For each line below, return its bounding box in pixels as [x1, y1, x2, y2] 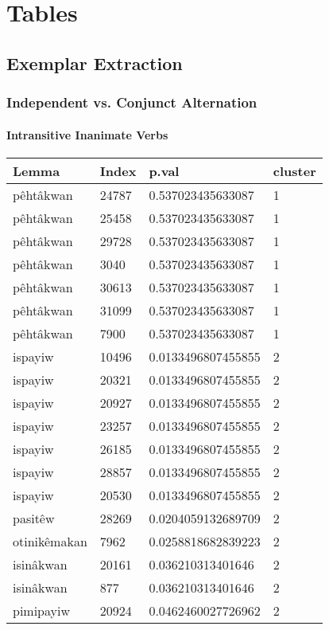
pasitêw [13, 508, 55, 527]
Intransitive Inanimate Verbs [6, 126, 168, 143]
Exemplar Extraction [6, 50, 183, 75]
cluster [273, 161, 316, 180]
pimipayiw [13, 601, 71, 620]
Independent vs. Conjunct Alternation [6, 92, 257, 112]
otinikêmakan [13, 531, 87, 550]
